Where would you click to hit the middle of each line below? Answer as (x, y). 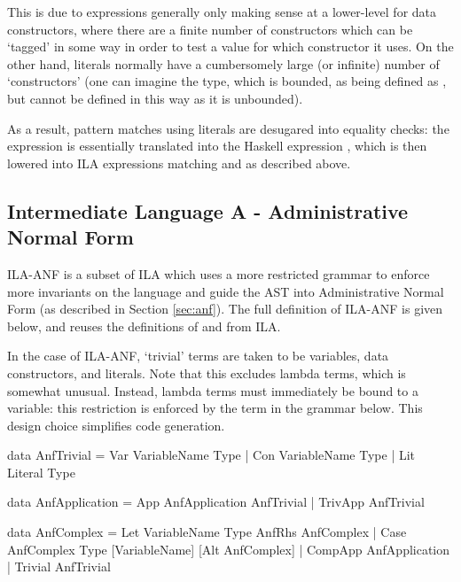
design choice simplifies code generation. (116, 425)
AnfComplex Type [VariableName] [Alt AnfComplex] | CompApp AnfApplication (229, 549)
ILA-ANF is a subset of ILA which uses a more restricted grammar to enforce (219, 273)
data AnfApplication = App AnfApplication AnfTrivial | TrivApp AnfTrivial (216, 502)
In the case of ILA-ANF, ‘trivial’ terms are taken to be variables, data (198, 356)
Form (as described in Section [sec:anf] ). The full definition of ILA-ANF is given (225, 309)
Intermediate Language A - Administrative (208, 210)
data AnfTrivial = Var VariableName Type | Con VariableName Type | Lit (211, 455)
